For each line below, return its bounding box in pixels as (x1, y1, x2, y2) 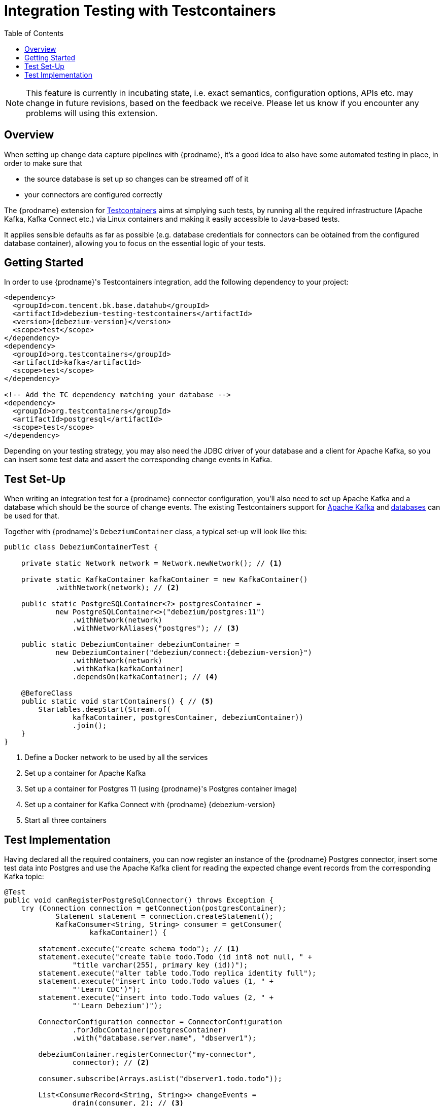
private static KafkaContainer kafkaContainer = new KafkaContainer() (21, 575, 308, 584)
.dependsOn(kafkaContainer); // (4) (72, 673, 218, 681)
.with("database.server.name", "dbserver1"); (72, 1034, 257, 1043)
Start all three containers (24, 816, 107, 825)
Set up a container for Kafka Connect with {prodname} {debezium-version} (24, 800, 276, 809)
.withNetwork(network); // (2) (55, 583, 180, 592)
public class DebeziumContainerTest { (4, 543, 158, 551)
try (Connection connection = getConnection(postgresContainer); (21, 904, 287, 913)
